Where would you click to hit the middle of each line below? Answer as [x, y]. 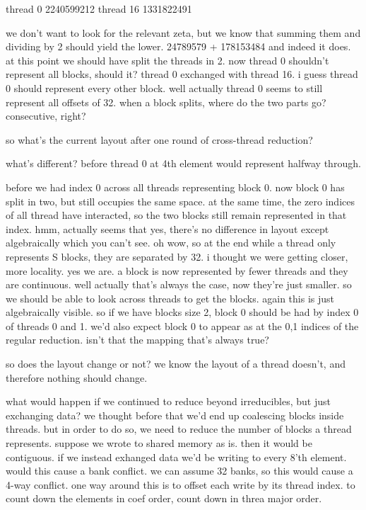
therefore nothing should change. [77, 377]
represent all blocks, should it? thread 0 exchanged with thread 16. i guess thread [182, 74]
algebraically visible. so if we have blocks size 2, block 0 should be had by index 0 [182, 312]
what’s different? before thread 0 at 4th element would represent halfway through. [183, 163]
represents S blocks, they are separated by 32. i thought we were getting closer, [177, 256]
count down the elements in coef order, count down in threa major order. [164, 498]
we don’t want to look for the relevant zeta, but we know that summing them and [183, 32]
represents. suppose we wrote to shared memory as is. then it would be [159, 443]
